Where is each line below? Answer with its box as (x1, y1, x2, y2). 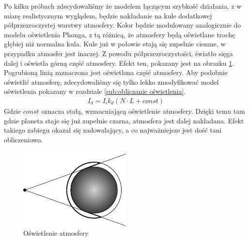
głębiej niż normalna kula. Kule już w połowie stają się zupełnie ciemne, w (4, 39, 226, 49)
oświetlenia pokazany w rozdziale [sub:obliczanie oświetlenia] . (4, 86, 186, 96)
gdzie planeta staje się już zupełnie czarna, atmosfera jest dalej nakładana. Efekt (4, 115, 244, 125)
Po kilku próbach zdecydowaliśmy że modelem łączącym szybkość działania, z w (4, 1, 242, 11)
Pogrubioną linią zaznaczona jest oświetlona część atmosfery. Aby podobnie (4, 67, 228, 77)
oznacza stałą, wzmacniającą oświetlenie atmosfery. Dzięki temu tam (41, 105, 245, 116)
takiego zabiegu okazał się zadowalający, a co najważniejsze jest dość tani (4, 125, 222, 135)
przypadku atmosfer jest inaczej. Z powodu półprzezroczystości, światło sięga (4, 48, 233, 58)
